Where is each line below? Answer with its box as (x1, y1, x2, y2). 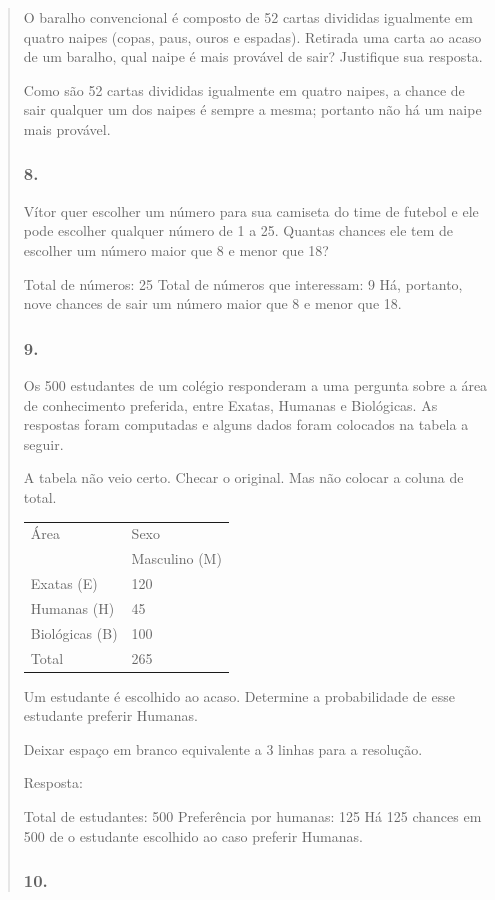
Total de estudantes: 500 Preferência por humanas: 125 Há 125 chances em (23, 805, 482, 826)
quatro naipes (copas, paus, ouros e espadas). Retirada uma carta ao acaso (23, 26, 482, 47)
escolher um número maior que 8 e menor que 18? (23, 239, 329, 260)
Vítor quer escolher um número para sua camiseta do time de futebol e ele (23, 200, 479, 221)
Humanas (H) (30, 597, 115, 618)
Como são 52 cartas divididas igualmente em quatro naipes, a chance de (23, 79, 465, 100)
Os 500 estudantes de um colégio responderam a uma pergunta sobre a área (23, 374, 488, 395)
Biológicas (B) (30, 622, 118, 643)
